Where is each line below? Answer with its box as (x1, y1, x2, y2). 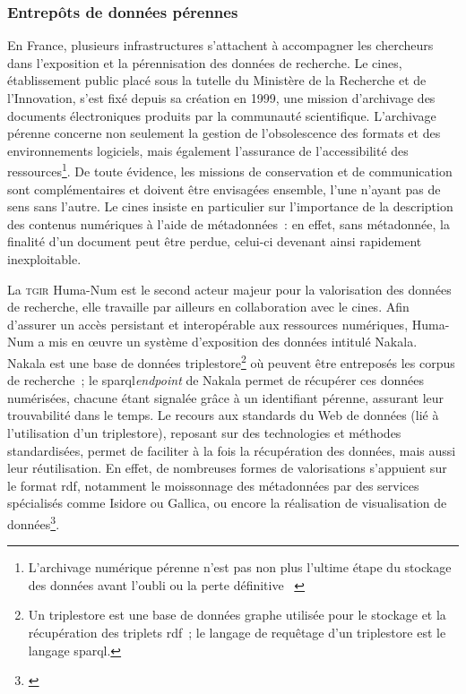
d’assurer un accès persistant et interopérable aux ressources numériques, (7, 314, 409, 333)
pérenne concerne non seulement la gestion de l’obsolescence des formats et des (7, 124, 441, 142)
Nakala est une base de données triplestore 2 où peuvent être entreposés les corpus (7, 350, 455, 372)
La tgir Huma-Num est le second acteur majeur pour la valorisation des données (7, 279, 452, 298)
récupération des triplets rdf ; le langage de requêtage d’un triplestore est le (28, 623, 446, 641)
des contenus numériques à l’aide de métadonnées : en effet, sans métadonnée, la (7, 214, 450, 233)
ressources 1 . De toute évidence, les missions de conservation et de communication (7, 159, 453, 181)
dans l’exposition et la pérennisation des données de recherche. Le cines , (7, 53, 402, 72)
